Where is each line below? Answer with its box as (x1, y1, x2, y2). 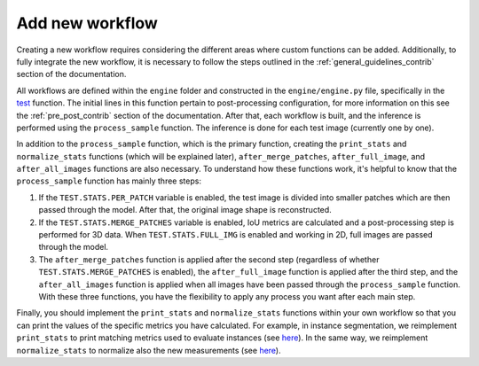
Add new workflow (16, 13, 159, 33)
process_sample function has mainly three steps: (16, 175, 201, 186)
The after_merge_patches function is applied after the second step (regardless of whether (38, 253, 380, 265)
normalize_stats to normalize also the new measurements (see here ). (16, 345, 281, 355)
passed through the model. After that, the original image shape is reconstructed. (38, 205, 332, 215)
